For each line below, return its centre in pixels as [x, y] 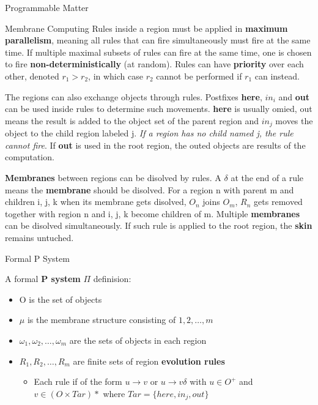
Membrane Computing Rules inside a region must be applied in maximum [146, 28]
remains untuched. [39, 237]
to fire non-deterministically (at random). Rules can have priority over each [154, 64]
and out [294, 96]
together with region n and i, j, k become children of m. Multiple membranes [153, 213]
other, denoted [32, 76]
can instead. [277, 76]
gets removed [278, 202]
